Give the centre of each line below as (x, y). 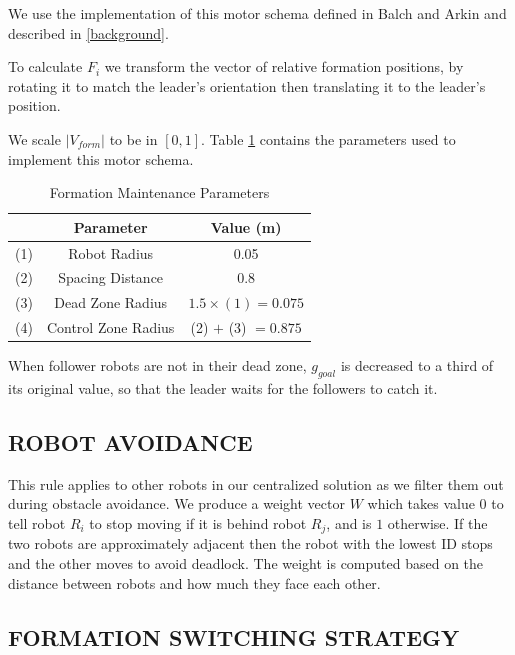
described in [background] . (88, 32)
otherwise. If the (437, 523)
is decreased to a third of (417, 365)
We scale (34, 138)
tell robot (37, 523)
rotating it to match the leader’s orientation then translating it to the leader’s (247, 85)
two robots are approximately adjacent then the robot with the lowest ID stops (250, 543)
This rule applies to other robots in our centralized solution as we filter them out (256, 483)
